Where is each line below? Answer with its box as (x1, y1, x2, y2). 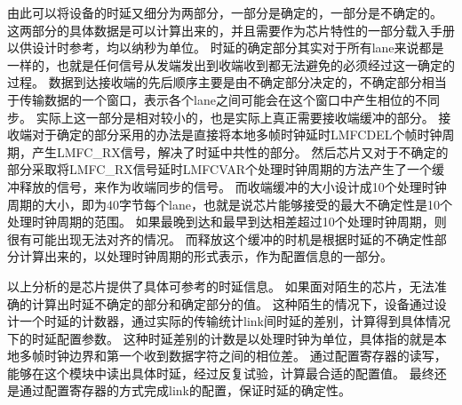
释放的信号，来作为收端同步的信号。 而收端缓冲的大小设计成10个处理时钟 (19, 177, 447, 195)
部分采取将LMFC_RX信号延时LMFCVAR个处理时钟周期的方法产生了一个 (7, 160, 432, 179)
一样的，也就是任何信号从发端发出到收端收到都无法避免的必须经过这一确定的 (7, 55, 455, 74)
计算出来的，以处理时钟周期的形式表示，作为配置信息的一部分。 (19, 247, 393, 266)
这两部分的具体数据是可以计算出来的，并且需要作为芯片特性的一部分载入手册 (7, 20, 455, 39)
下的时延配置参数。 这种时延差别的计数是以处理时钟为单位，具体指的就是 (7, 329, 434, 347)
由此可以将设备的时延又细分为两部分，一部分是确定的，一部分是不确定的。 (7, 4, 442, 21)
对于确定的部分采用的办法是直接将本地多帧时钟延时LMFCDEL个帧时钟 (31, 125, 442, 144)
